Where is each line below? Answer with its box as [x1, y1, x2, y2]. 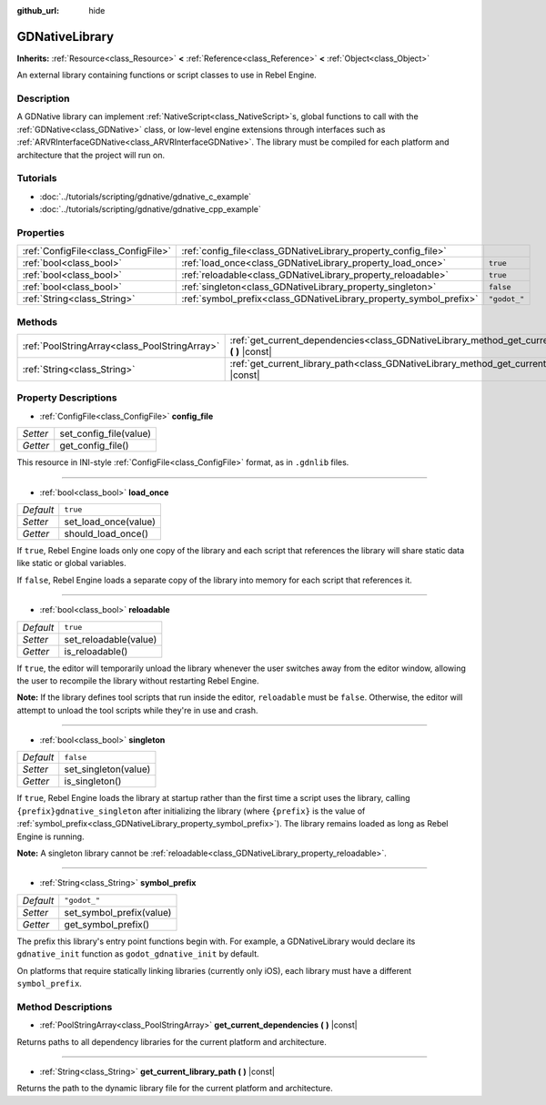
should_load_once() [64, 527, 149, 540]
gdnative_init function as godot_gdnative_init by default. [16, 948, 259, 959]
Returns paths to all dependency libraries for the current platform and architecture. [16, 1036, 327, 1047]
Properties [16, 226, 66, 238]
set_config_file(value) [59, 428, 152, 441]
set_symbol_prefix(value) [64, 906, 172, 918]
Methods [16, 315, 58, 328]
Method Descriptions [16, 1000, 113, 1013]
